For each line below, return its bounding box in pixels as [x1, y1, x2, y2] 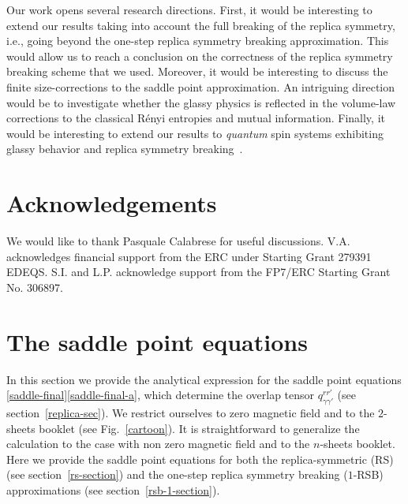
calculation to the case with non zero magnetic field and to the [6, 435, 310, 452]
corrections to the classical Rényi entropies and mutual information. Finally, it [6, 110, 385, 126]
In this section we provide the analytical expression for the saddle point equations [6, 371, 402, 387]
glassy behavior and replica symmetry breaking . [6, 140, 243, 157]
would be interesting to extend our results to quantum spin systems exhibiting [6, 125, 384, 141]
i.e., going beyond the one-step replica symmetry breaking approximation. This [6, 32, 389, 49]
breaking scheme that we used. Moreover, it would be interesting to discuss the [6, 63, 388, 80]
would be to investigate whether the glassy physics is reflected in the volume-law [6, 94, 396, 110]
